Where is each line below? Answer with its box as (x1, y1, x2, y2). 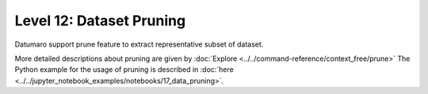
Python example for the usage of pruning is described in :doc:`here (14, 65, 234, 74)
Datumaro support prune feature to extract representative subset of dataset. (14, 39, 264, 49)
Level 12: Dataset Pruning (14, 12, 186, 29)
